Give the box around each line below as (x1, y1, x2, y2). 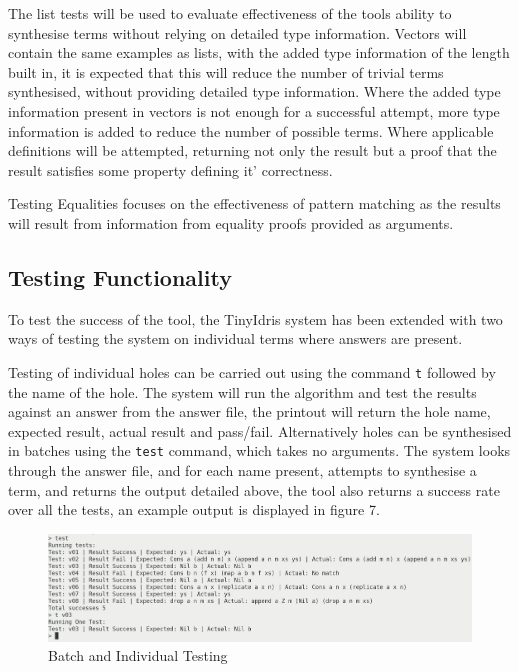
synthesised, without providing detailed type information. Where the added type (8, 81, 501, 102)
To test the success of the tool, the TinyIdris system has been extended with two (8, 308, 503, 329)
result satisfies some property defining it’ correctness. (8, 159, 333, 180)
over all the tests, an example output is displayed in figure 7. (8, 499, 380, 520)
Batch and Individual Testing (48, 645, 228, 666)
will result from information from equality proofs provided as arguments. (8, 212, 454, 233)
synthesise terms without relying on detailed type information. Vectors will (8, 22, 467, 43)
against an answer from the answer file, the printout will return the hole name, (8, 401, 491, 422)
